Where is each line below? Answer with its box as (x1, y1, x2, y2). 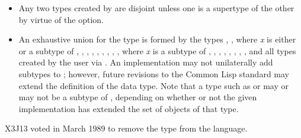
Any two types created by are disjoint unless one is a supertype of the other (18, 2, 294, 14)
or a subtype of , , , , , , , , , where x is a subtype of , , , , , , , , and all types (18, 44, 296, 57)
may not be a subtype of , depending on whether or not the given (18, 91, 257, 103)
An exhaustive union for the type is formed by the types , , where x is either (18, 33, 296, 45)
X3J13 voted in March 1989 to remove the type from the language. (5, 122, 248, 134)
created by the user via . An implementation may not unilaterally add (18, 56, 273, 68)
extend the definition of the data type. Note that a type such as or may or (18, 79, 289, 91)
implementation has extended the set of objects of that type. (18, 102, 239, 114)
